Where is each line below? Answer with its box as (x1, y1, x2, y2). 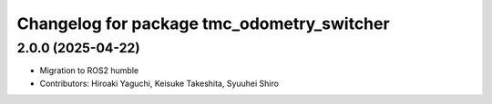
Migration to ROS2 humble (39, 65, 139, 76)
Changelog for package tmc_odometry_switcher (16, 14, 391, 33)
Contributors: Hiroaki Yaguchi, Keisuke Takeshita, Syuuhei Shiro (39, 78, 280, 89)
